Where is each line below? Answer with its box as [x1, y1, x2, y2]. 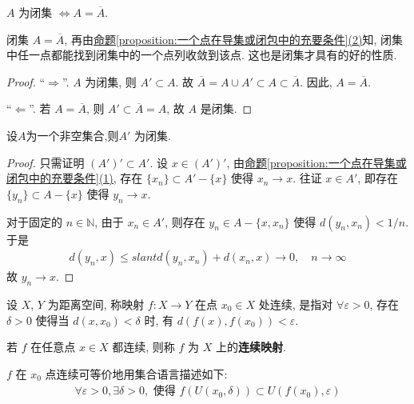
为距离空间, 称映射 [47, 295, 145, 312]
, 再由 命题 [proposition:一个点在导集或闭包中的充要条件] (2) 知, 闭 [64, 30, 392, 47]
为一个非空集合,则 [26, 126, 119, 143]
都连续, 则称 [112, 338, 175, 355]
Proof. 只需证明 [6, 154, 85, 170]
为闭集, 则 [85, 73, 137, 90]
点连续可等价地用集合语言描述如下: [45, 365, 228, 382]
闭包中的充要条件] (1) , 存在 [6, 170, 143, 186]
